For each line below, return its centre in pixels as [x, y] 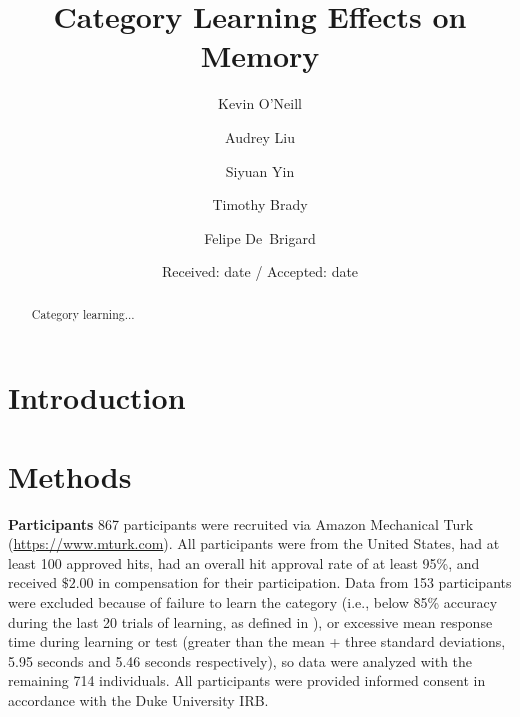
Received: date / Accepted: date [260, 271]
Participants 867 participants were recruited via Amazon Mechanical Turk [241, 523]
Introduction [97, 397]
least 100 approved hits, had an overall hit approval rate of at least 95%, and [244, 562]
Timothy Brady [260, 204]
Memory [260, 55]
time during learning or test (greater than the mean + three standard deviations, [257, 641]
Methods [70, 475]
